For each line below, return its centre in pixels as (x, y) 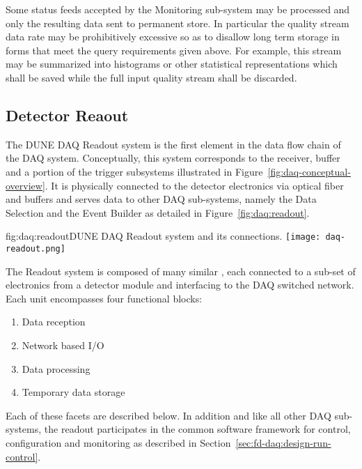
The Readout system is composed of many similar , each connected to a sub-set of (181, 271)
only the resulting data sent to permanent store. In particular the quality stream (178, 23)
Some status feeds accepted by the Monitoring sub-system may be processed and (178, 9)
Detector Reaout (67, 115)
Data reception (54, 322)
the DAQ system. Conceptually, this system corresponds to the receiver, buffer (173, 158)
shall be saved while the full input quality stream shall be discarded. (151, 77)
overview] (25, 185)
